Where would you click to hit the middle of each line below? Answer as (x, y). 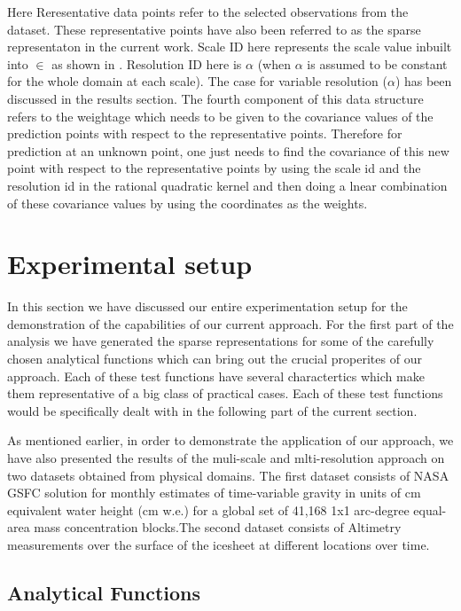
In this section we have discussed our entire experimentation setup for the (207, 306)
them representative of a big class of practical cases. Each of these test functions (225, 393)
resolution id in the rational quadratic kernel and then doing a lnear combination (227, 185)
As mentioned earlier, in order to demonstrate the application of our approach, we (230, 440)
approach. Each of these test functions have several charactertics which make (216, 376)
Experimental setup (130, 264)
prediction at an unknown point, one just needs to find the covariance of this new (228, 150)
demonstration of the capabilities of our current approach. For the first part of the (230, 323)
